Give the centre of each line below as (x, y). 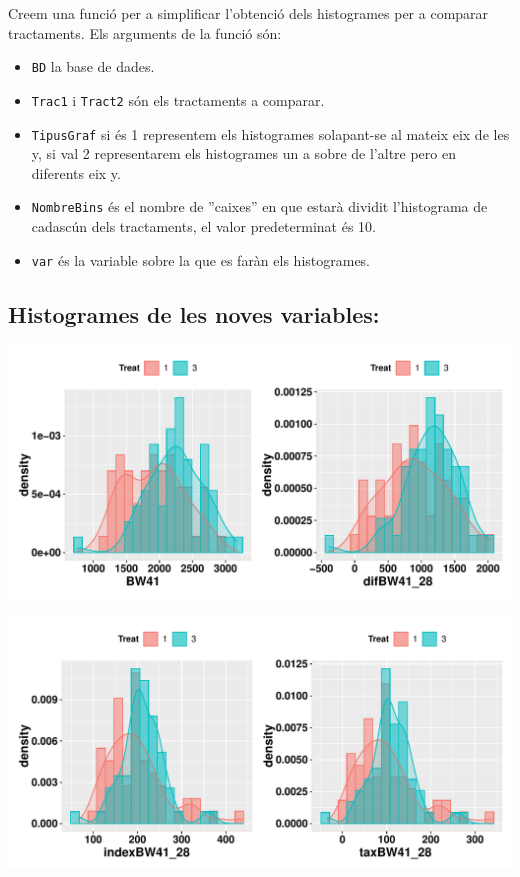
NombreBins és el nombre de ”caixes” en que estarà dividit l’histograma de (259, 206)
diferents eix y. (76, 172)
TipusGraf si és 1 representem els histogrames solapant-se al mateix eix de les (270, 133)
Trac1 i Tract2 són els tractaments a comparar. (178, 99)
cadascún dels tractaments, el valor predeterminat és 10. (203, 226)
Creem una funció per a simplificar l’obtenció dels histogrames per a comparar (248, 13)
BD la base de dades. (93, 66)
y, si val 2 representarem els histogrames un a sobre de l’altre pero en (243, 153)
